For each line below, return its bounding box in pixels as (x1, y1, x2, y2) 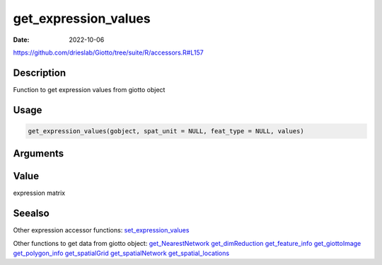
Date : (13, 35, 30, 44)
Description (13, 67, 66, 79)
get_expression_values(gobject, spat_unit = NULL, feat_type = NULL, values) (28, 127, 304, 135)
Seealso (13, 208, 50, 220)
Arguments (13, 147, 64, 159)
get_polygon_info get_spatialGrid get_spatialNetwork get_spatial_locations (13, 249, 230, 258)
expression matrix (13, 188, 66, 198)
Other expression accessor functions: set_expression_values (13, 226, 190, 235)
